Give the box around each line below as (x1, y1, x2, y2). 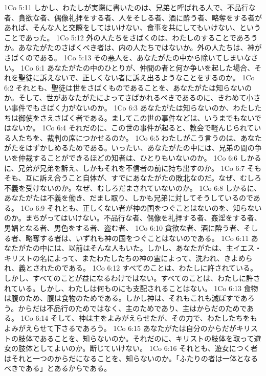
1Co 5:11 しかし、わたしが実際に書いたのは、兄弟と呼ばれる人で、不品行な (4, 2, 256, 12)
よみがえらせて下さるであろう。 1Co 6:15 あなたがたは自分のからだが (4, 323, 236, 333)
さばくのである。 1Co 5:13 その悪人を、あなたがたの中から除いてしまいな (4, 52, 251, 62)
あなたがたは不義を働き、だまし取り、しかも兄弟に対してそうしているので (4, 192, 253, 203)
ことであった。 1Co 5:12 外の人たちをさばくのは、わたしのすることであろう (4, 32, 258, 42)
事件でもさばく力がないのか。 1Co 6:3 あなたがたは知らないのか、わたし (11, 102, 255, 113)
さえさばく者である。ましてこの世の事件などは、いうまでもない (39, 112, 255, 123)
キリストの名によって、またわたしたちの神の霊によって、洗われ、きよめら (4, 252, 253, 263)
